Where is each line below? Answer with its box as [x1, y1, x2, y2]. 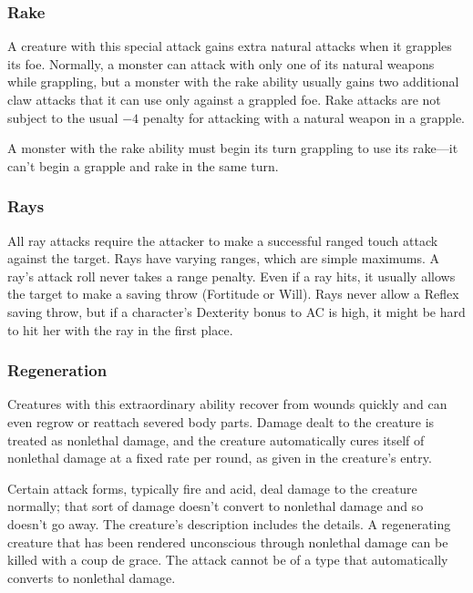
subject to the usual [7, 107, 118, 127]
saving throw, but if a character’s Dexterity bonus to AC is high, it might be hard [7, 302, 466, 321]
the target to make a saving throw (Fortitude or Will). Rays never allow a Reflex [7, 284, 459, 303]
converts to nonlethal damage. [7, 567, 176, 587]
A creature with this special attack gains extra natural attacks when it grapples [7, 36, 452, 56]
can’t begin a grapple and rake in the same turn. [7, 156, 279, 175]
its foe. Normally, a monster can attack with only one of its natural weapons [7, 54, 435, 73]
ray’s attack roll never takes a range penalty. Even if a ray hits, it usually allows [7, 266, 456, 285]
